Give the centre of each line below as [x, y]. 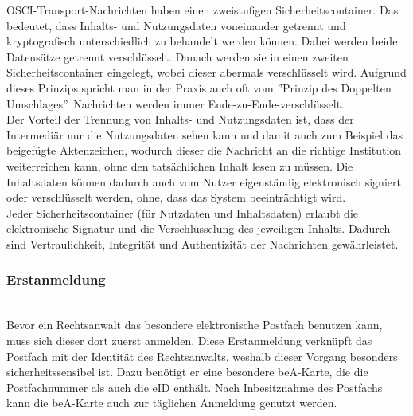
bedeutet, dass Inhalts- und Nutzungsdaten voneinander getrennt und [176, 25]
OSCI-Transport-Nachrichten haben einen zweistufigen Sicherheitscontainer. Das [203, 10]
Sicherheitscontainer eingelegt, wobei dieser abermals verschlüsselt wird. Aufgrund [206, 72]
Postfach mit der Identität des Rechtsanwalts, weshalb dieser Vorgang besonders [202, 356]
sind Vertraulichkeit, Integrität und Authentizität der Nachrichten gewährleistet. [203, 243]
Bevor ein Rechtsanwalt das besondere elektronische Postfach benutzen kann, [195, 325]
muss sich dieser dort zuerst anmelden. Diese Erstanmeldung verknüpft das [189, 340]
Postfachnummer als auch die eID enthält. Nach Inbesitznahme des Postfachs [195, 387]
